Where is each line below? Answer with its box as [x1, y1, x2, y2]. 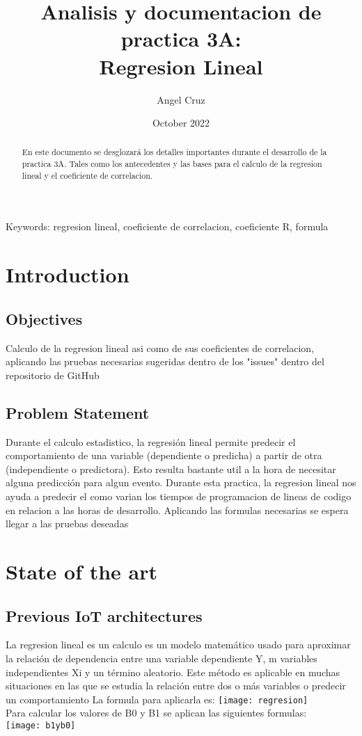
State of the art [6, 557, 158, 585]
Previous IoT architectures [6, 605, 203, 626]
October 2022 [152, 115, 210, 130]
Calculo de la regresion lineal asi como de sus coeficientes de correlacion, [6, 340, 315, 355]
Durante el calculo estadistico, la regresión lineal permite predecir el [6, 434, 296, 449]
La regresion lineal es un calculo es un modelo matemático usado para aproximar [6, 637, 351, 652]
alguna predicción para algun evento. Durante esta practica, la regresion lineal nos [6, 475, 356, 490]
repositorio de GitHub [6, 367, 100, 382]
